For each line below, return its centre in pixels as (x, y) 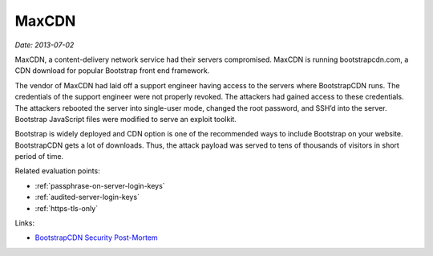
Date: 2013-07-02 (45, 45)
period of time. (39, 156)
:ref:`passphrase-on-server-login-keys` (100, 185)
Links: (25, 223)
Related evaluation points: (57, 171)
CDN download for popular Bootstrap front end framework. (112, 71)
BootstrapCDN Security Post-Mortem (96, 238)
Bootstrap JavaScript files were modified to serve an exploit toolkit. (125, 119)
